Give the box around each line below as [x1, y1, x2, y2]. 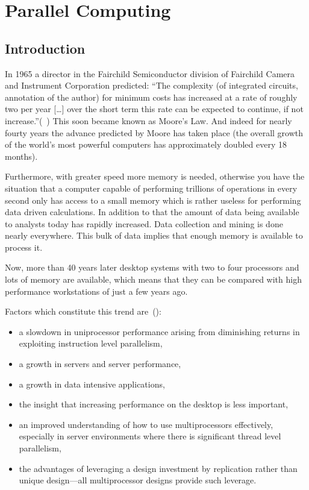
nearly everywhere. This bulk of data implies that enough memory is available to [5, 229, 303, 242]
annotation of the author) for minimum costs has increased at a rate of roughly [5, 90, 298, 103]
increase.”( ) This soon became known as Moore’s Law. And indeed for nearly [5, 114, 292, 127]
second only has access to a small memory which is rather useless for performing [5, 193, 301, 206]
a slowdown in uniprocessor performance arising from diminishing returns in [19, 325, 300, 338]
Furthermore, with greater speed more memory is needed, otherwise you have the [5, 170, 305, 183]
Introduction [5, 39, 86, 57]
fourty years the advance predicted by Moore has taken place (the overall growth [5, 126, 304, 139]
